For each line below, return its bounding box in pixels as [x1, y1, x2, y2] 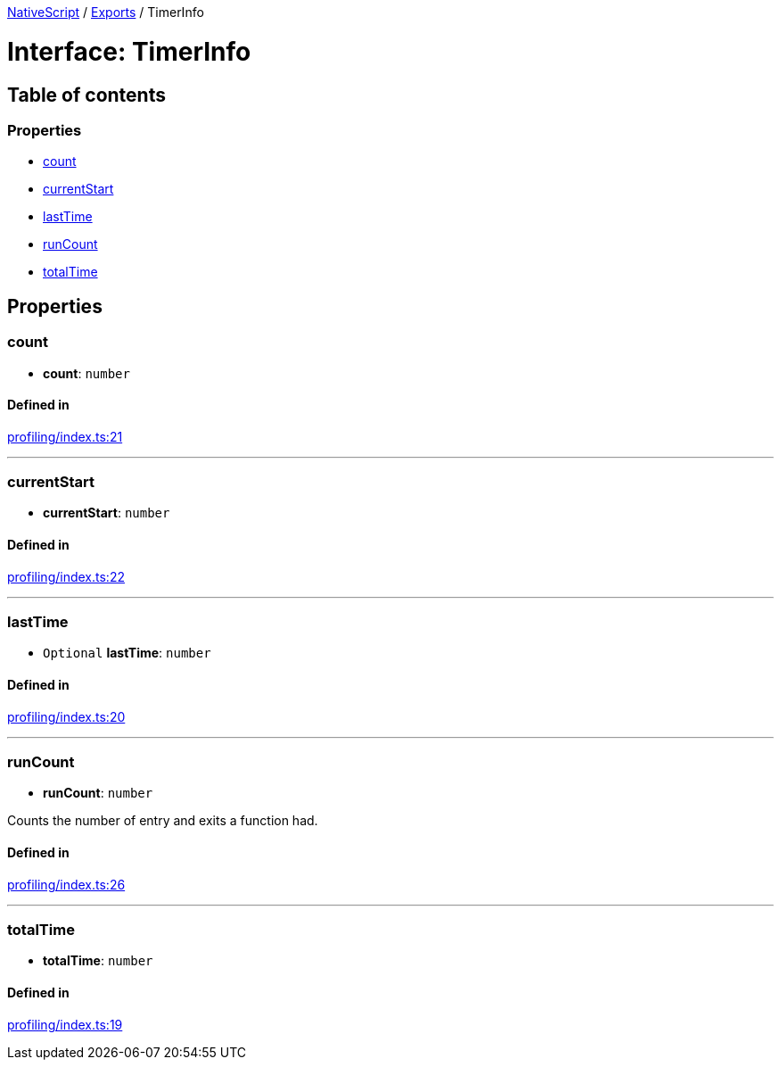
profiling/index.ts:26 [7, 876, 126, 892]
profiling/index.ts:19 [7, 1016, 123, 1032]
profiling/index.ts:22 [7, 568, 125, 584]
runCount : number [43, 785, 153, 801]
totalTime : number [43, 953, 153, 969]
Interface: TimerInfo [7, 36, 251, 67]
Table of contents [7, 83, 166, 106]
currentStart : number [43, 505, 170, 521]
